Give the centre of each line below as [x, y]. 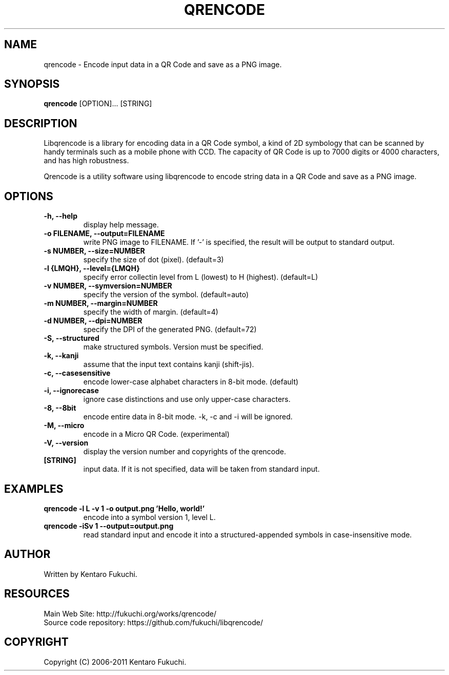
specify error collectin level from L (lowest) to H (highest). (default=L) [201, 277]
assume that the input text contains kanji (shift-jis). [169, 364]
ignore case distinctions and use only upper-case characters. [187, 399]
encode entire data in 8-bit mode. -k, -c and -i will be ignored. [188, 417]
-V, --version [66, 443]
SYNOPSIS [32, 84]
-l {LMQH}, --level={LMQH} [92, 268]
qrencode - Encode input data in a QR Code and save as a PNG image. [163, 64]
